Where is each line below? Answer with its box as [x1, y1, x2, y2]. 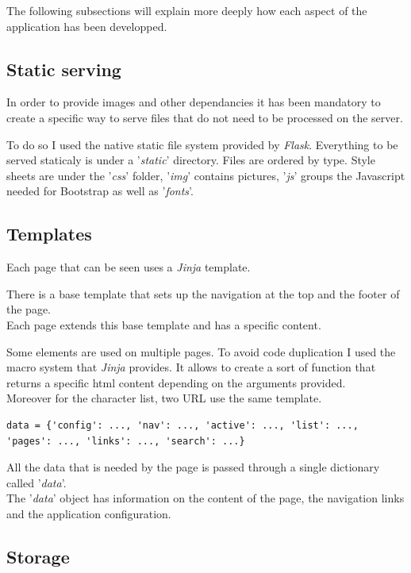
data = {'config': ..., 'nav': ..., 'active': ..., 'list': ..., [6, 419, 359, 431]
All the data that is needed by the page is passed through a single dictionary [6, 459, 380, 475]
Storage [6, 544, 70, 568]
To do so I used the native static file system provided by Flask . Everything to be [6, 136, 398, 152]
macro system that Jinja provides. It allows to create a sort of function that [6, 359, 376, 375]
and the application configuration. [6, 505, 171, 521]
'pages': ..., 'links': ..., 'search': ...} [6, 435, 245, 447]
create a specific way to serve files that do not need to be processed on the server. [6, 109, 403, 125]
